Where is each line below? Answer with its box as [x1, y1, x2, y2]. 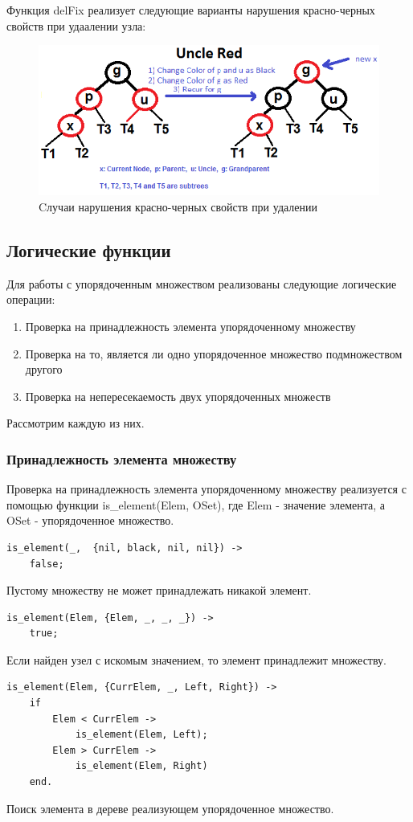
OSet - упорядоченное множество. [6, 512, 174, 529]
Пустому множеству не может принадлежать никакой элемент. [6, 582, 312, 599]
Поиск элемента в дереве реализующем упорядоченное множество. [6, 800, 334, 816]
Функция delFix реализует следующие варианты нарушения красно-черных [6, 2, 375, 18]
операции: [6, 291, 55, 308]
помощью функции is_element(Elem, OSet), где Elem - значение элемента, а [6, 496, 386, 513]
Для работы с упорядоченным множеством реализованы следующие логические [6, 275, 397, 292]
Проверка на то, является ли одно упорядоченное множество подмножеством [25, 345, 403, 362]
